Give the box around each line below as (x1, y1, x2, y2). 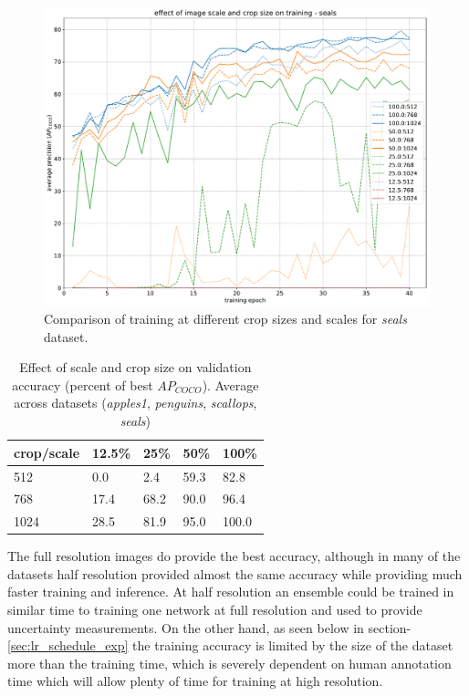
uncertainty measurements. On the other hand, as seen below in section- (7, 618, 412, 637)
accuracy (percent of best (12, 375, 153, 394)
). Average (202, 375, 259, 394)
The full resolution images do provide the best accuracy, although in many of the (7, 546, 461, 566)
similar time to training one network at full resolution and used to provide (7, 600, 422, 619)
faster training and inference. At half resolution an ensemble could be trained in (7, 582, 454, 601)
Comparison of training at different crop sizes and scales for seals (44, 309, 407, 328)
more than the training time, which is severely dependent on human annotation (7, 653, 452, 672)
